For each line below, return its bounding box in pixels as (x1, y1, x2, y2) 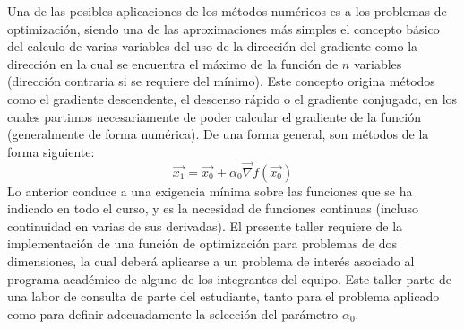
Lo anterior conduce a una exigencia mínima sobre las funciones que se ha (7, 181, 413, 200)
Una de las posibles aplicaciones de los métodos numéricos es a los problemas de (7, 2, 447, 20)
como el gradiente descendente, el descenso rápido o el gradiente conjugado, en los (7, 89, 458, 108)
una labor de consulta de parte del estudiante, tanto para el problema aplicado (7, 287, 440, 306)
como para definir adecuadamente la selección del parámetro (7, 304, 339, 323)
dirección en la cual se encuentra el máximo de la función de (7, 54, 339, 73)
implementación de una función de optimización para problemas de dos (7, 234, 398, 253)
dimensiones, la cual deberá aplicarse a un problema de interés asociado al (7, 251, 415, 270)
